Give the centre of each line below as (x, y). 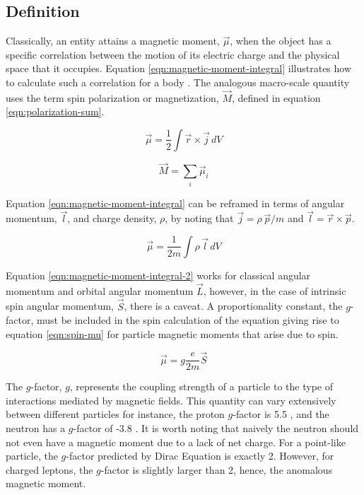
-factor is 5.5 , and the (281, 414)
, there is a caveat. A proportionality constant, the (233, 306)
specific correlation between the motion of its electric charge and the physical (173, 54)
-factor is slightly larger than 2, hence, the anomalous (217, 469)
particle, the (32, 456)
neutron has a (36, 427)
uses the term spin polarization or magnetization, (112, 97)
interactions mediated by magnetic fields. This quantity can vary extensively (171, 400)
